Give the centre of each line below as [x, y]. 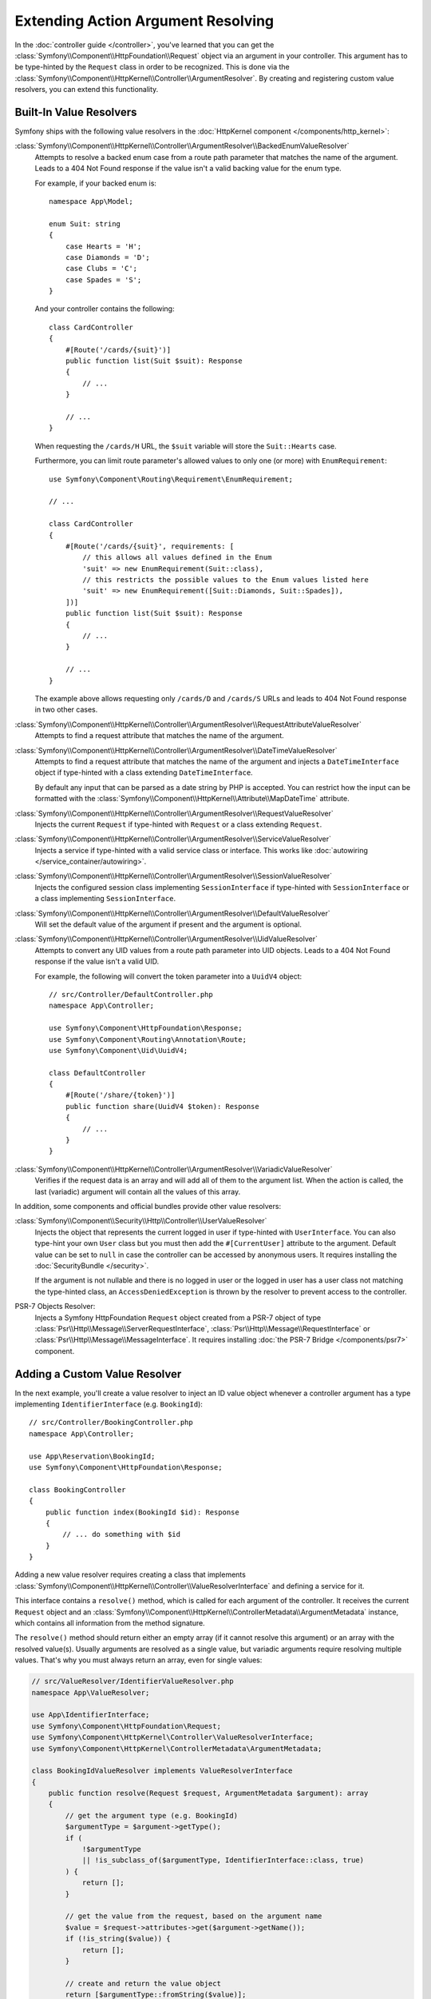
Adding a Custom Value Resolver [98, 1374]
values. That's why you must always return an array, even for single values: [138, 1660]
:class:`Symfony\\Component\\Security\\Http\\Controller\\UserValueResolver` [141, 1221]
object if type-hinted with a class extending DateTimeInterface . [144, 772]
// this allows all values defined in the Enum [177, 557]
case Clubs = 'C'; [101, 269]
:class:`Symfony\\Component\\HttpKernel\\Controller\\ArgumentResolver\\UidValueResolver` [166, 939]
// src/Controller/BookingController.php [111, 1422]
